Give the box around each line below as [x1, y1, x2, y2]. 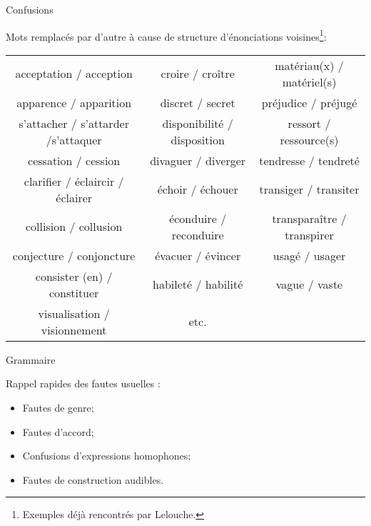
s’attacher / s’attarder [19, 114, 129, 131]
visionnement [41, 321, 107, 338]
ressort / [288, 114, 331, 131]
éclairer [56, 189, 93, 206]
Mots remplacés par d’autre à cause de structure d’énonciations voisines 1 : [6, 26, 327, 44]
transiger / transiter [259, 181, 360, 198]
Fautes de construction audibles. [22, 472, 164, 487]
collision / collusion [26, 218, 123, 235]
